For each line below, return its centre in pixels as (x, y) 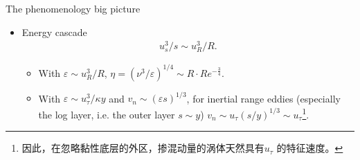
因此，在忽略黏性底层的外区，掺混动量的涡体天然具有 (143, 148)
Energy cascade (54, 32)
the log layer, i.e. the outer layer (107, 114)
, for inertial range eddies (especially (263, 98)
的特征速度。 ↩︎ (310, 148)
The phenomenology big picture (73, 8)
